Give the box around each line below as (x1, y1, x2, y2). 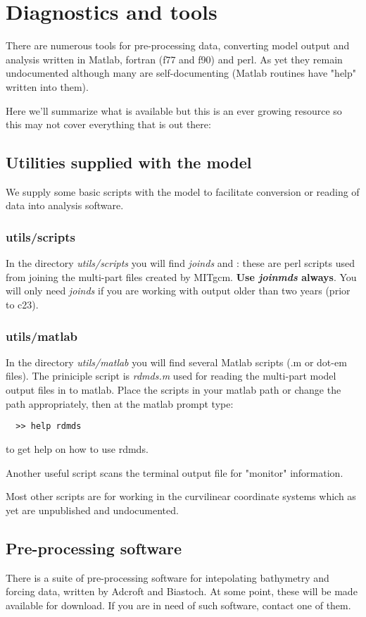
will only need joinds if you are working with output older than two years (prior (6, 283, 351, 298)
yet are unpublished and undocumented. (6, 502, 179, 517)
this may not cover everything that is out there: (6, 117, 211, 132)
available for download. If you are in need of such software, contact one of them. (6, 597, 351, 612)
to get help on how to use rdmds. (6, 441, 149, 456)
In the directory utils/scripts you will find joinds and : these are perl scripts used (6, 256, 355, 270)
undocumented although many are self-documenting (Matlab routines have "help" (6, 66, 357, 80)
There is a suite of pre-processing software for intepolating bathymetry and (6, 570, 329, 585)
